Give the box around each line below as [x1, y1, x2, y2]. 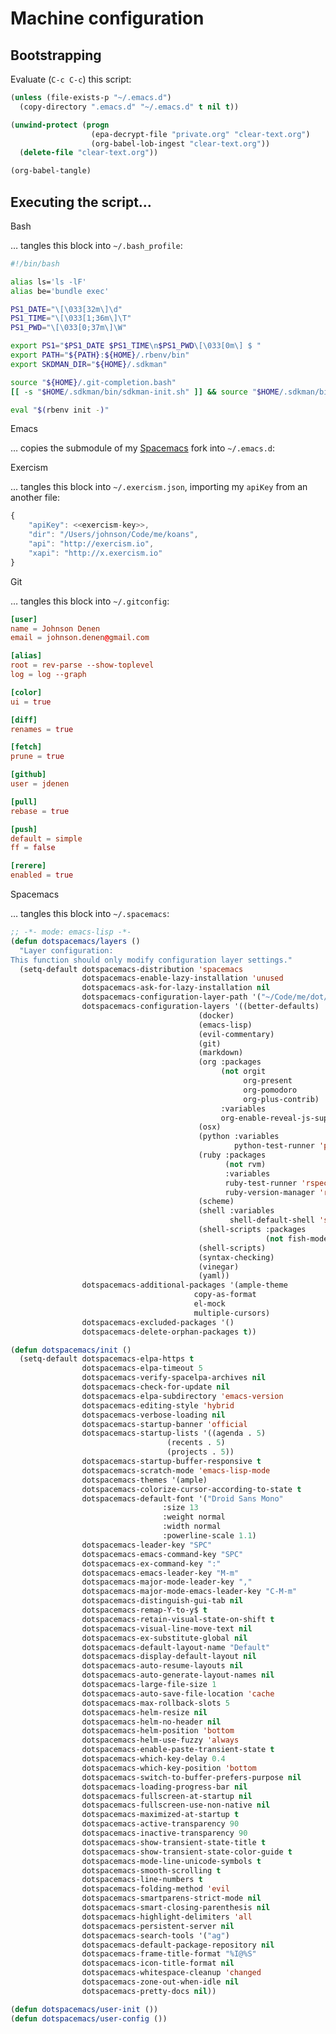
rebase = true [10, 806, 70, 816]
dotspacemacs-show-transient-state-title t [81, 1837, 267, 1847]
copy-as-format [193, 1290, 257, 1300]
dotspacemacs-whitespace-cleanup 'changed [81, 1968, 262, 1978]
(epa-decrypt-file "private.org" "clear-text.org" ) [90, 129, 311, 139]
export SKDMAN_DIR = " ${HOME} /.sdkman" [10, 359, 168, 369]
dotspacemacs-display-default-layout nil [81, 1652, 257, 1662]
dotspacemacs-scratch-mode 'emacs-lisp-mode [81, 1465, 271, 1476]
